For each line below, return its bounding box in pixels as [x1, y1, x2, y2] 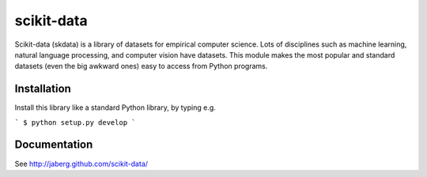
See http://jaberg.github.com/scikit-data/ [14, 159, 149, 168]
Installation [14, 82, 71, 96]
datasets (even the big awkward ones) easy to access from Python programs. [14, 62, 268, 71]
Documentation [14, 138, 93, 152]
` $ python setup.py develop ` [14, 118, 136, 126]
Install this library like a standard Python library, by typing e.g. [14, 103, 217, 112]
